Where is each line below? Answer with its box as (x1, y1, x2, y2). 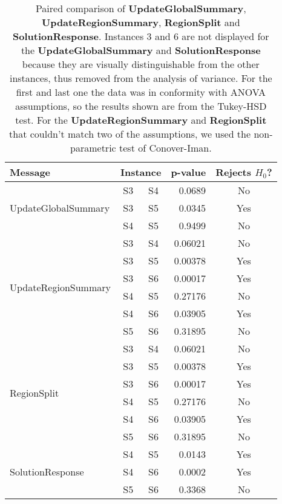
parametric (70, 141, 116, 155)
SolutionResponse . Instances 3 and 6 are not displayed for (13, 29, 269, 43)
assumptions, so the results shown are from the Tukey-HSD (15, 99, 267, 113)
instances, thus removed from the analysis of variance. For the (9, 71, 272, 85)
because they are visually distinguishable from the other (22, 57, 260, 71)
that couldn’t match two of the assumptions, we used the (9, 127, 251, 141)
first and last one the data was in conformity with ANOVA (16, 85, 266, 99)
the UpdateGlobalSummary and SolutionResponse (21, 43, 261, 57)
